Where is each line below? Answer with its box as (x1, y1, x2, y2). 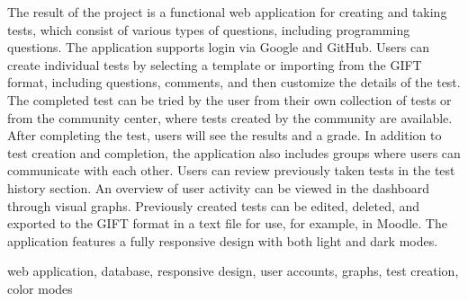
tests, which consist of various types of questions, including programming (7, 20, 410, 39)
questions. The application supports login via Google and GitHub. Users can (7, 38, 429, 57)
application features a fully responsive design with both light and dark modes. (7, 231, 438, 250)
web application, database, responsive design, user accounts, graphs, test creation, (7, 261, 459, 280)
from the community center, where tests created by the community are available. (7, 108, 453, 127)
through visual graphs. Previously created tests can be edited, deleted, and (7, 196, 420, 215)
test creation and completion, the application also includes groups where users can (7, 143, 461, 162)
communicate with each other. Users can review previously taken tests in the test (7, 161, 455, 180)
